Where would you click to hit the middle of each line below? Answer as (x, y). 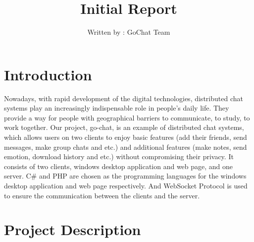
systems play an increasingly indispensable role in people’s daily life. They (117, 108)
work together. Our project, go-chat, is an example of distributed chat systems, (124, 127)
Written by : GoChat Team (129, 32)
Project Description (73, 229)
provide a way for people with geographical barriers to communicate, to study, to (127, 117)
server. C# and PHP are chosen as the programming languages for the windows (125, 176)
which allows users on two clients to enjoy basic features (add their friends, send (126, 137)
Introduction (48, 74)
